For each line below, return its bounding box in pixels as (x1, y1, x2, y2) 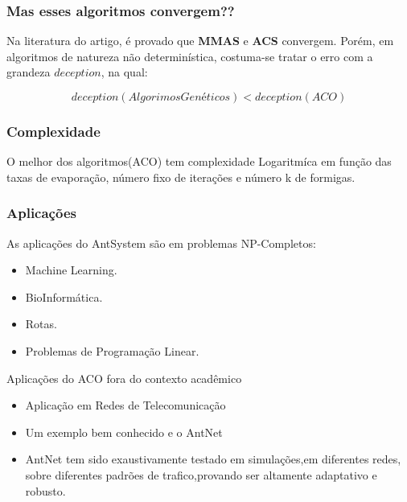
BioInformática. (25, 288, 103, 305)
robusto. (25, 482, 66, 499)
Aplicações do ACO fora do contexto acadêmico (6, 369, 242, 386)
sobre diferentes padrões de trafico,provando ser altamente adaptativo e (25, 466, 377, 483)
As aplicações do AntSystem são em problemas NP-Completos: (6, 234, 316, 251)
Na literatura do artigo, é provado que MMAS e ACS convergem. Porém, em (6, 32, 394, 49)
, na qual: (101, 64, 148, 80)
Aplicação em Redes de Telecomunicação (25, 397, 226, 414)
